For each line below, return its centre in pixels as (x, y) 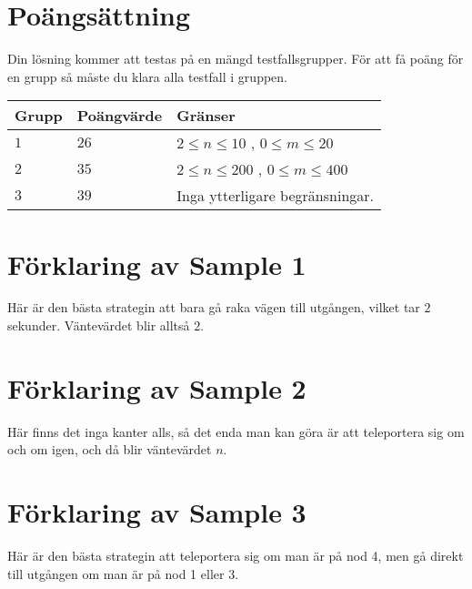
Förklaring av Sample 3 (157, 512)
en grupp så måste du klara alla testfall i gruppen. (147, 76)
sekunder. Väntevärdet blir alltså (99, 325)
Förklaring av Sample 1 (157, 264)
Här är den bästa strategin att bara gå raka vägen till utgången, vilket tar (214, 307)
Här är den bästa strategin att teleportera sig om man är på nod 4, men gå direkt (236, 556)
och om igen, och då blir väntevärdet (110, 449)
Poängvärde (120, 116)
